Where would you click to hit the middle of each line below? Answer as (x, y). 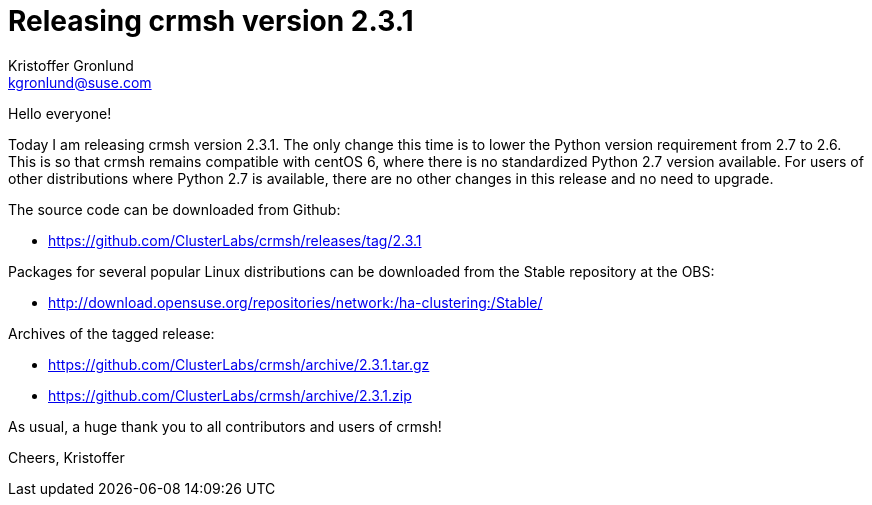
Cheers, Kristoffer (66, 457)
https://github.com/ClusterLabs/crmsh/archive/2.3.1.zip (230, 395)
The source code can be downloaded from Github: (174, 209)
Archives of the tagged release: (111, 333)
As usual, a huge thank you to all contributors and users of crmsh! (225, 426)
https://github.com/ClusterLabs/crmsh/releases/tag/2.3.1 (235, 240)
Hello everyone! (60, 113)
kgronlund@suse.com (80, 82)
